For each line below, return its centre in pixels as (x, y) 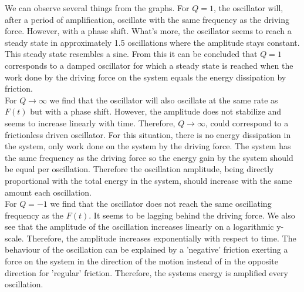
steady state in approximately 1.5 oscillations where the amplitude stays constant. (152, 42)
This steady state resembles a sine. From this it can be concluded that (131, 54)
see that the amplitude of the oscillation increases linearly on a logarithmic (139, 226)
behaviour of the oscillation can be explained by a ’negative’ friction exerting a (146, 249)
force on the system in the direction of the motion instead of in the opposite (141, 261)
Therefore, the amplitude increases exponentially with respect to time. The (161, 238)
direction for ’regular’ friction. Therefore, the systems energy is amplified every (146, 272)
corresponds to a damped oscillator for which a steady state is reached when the (149, 65)
